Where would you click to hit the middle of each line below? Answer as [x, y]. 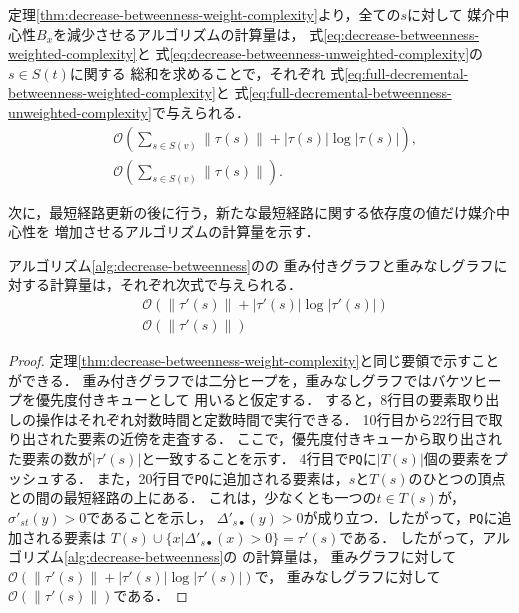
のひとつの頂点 [457, 477]
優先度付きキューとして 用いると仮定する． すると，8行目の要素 [246, 399]
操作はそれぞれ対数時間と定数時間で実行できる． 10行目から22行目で [262, 418]
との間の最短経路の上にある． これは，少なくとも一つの [192, 497]
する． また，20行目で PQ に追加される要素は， [199, 477]
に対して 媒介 [451, 14]
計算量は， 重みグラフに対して [356, 556]
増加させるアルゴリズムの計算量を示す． [187, 231]
